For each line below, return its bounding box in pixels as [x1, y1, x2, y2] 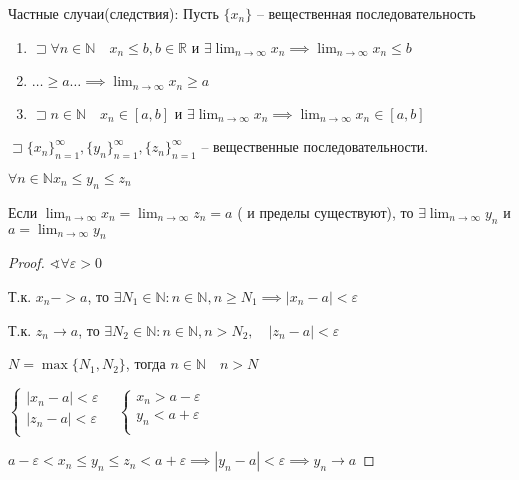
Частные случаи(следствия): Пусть [8, 3, 219, 23]
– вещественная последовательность [256, 3, 476, 23]
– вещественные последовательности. [201, 136, 429, 157]
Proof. [8, 252, 45, 273]
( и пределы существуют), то [237, 201, 414, 222]
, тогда [125, 353, 166, 374]
